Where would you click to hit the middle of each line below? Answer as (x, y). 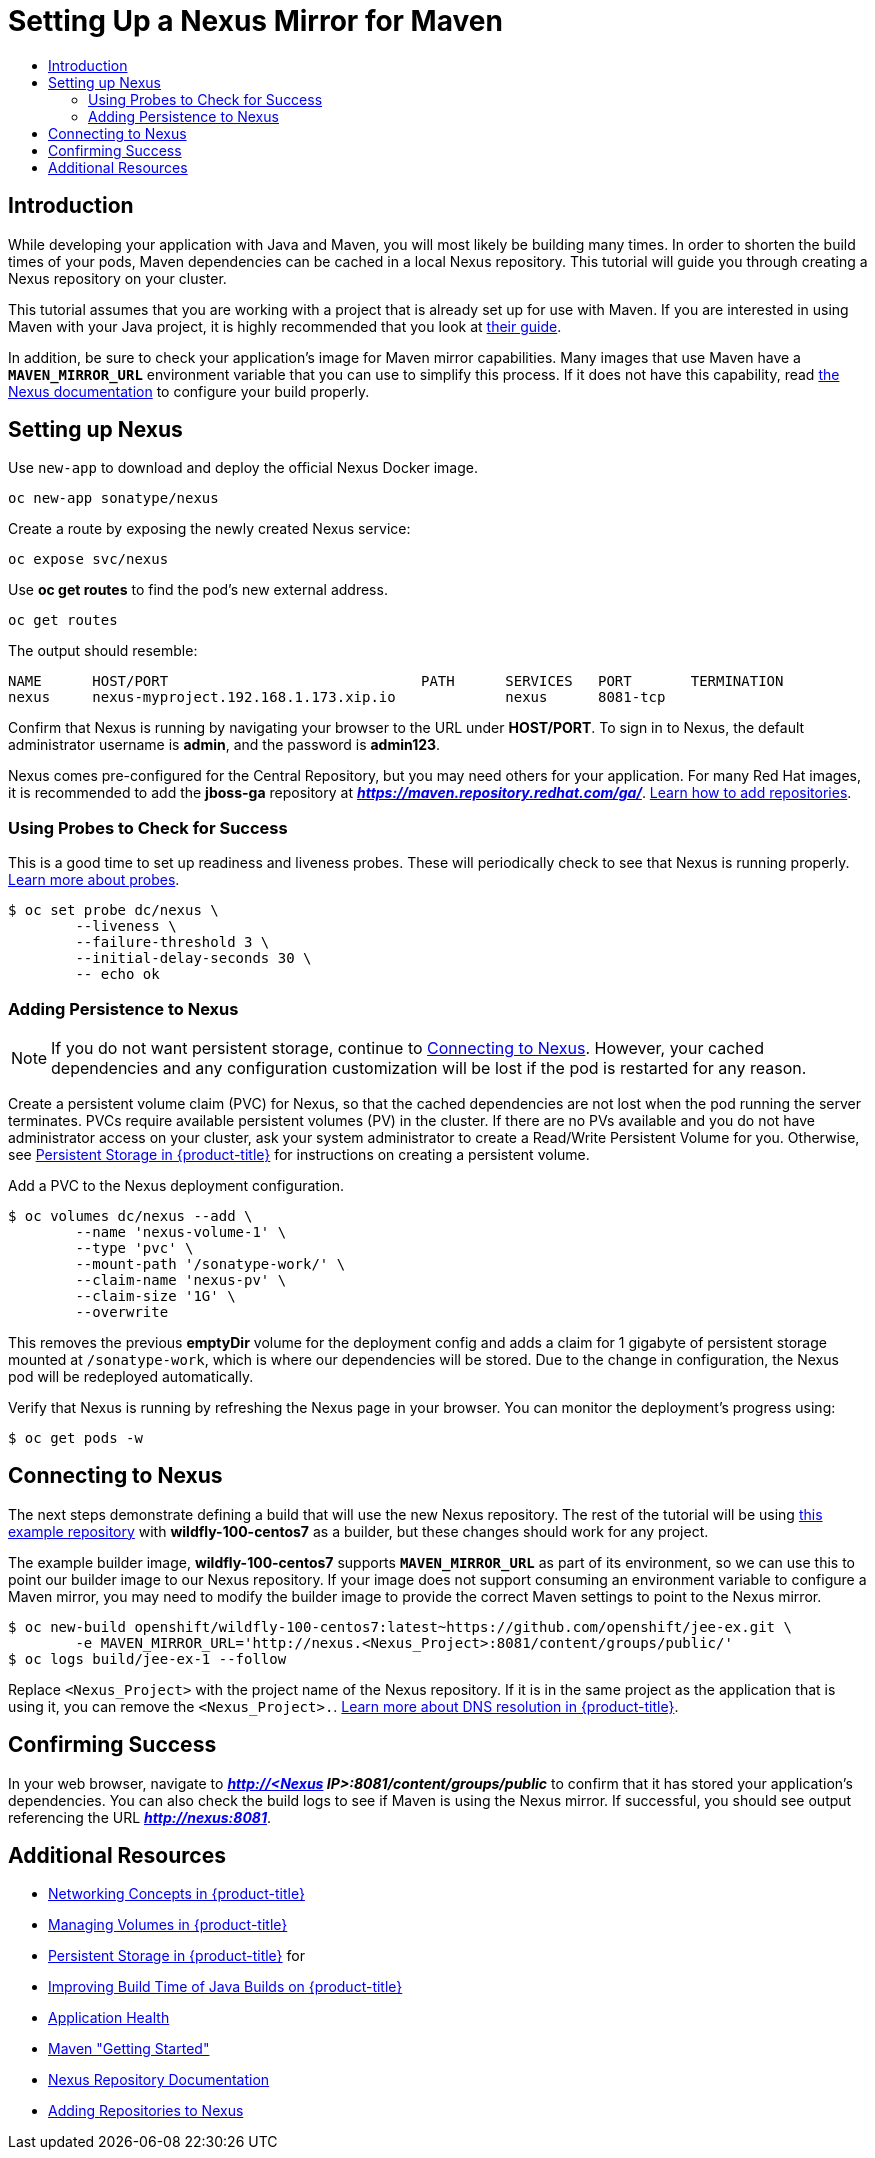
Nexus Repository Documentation (159, 2080)
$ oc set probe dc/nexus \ (113, 910)
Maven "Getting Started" (129, 2049)
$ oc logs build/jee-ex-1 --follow (147, 1658)
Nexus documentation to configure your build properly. (189, 391)
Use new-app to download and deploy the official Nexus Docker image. (243, 468)
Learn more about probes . (94, 880)
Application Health (109, 2018)
